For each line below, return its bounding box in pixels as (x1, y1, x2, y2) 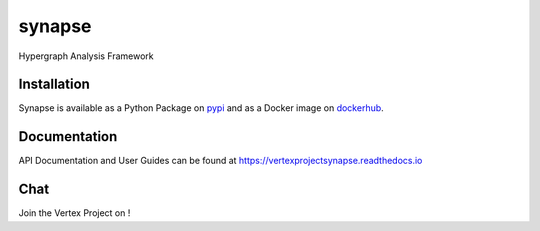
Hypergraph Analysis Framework (18, 50, 154, 62)
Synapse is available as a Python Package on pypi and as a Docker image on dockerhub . (18, 102, 384, 114)
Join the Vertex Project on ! (18, 207, 131, 219)
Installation (18, 76, 90, 93)
